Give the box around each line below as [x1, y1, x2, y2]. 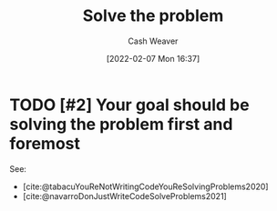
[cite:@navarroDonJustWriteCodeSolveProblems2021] [22, 190, 228, 201]
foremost [9, 133, 80, 154]
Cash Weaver [128, 35, 179, 46]
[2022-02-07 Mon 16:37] [106, 53, 200, 64]
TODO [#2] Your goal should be [9, 95, 250, 115]
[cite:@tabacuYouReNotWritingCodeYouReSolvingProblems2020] [22, 181, 269, 192]
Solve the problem [82, 5, 224, 26]
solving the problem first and [9, 114, 233, 135]
